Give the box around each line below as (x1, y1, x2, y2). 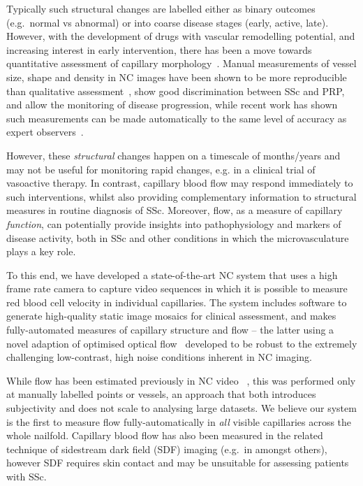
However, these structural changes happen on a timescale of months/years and (6, 148, 341, 162)
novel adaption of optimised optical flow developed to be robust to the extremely (6, 336, 357, 350)
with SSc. (6, 469, 47, 483)
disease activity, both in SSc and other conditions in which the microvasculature (6, 230, 349, 245)
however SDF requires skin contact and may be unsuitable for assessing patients (6, 455, 349, 470)
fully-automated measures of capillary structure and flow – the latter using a (6, 322, 334, 337)
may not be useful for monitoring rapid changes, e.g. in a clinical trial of (6, 162, 316, 176)
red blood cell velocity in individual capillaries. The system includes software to (6, 294, 347, 309)
